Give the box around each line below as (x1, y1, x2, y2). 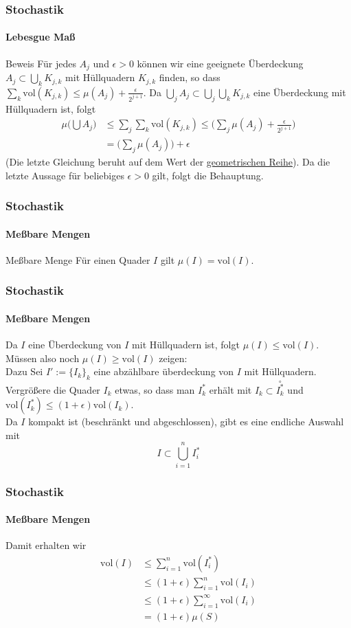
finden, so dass (159, 70, 220, 85)
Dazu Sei (5, 364, 43, 379)
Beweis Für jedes (5, 56, 76, 70)
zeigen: (159, 350, 188, 365)
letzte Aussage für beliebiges (5, 168, 124, 182)
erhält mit (209, 382, 252, 396)
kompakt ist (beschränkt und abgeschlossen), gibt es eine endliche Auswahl (28, 414, 344, 429)
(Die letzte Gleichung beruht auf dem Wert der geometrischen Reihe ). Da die (5, 154, 330, 168)
